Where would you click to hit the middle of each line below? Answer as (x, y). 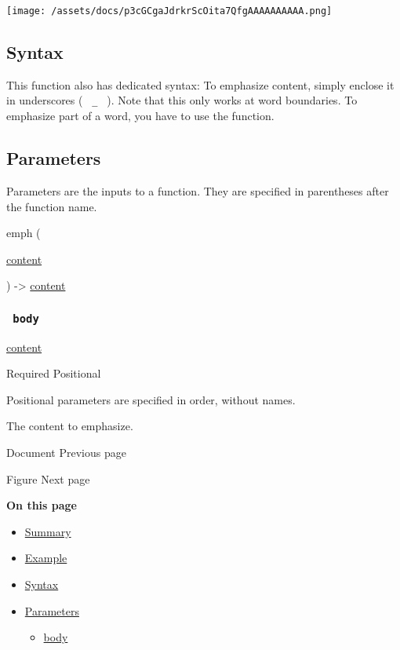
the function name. (52, 206)
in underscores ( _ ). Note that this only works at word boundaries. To (182, 100)
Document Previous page (66, 453)
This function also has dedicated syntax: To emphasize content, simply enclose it (200, 84)
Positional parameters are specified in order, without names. (151, 399)
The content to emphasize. (70, 426)
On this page (42, 505)
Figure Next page (48, 478)
